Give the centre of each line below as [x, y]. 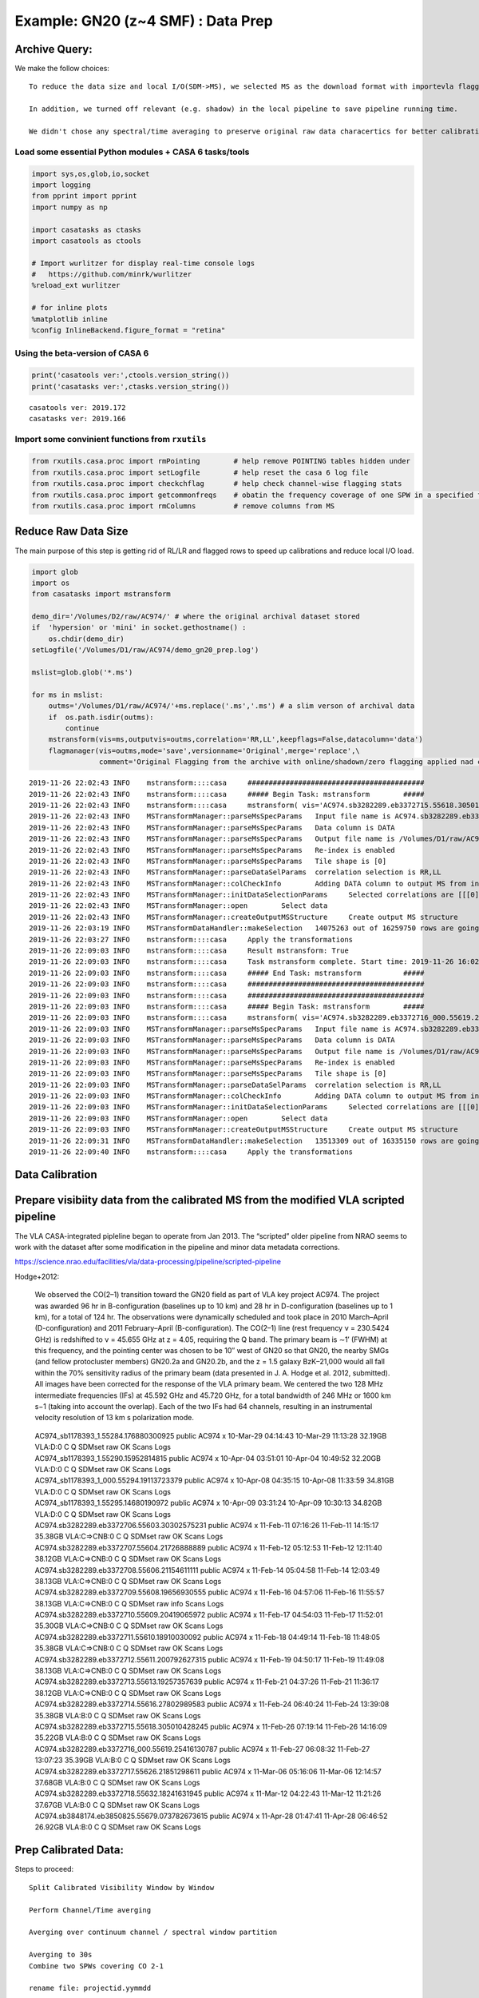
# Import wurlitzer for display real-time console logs [143, 263]
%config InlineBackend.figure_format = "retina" [129, 330]
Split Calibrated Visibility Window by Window [122, 1887]
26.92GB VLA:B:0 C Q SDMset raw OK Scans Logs [118, 1827]
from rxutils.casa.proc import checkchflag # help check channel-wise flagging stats [217, 484]
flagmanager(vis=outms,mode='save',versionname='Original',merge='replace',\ [204, 750]
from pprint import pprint [84, 196]
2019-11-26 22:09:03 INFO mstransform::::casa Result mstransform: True [189, 951]
